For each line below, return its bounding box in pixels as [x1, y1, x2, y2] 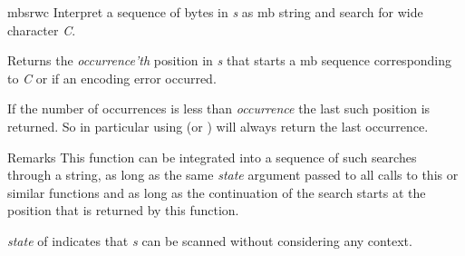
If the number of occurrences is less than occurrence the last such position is [7, 99, 431, 118]
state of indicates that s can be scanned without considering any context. [7, 231, 412, 250]
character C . [7, 20, 76, 39]
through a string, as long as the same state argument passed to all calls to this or [7, 165, 459, 184]
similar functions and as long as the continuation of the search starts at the [7, 182, 426, 202]
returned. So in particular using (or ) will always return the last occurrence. [7, 116, 429, 135]
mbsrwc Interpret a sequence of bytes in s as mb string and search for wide [7, 3, 423, 21]
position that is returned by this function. [7, 201, 239, 220]
